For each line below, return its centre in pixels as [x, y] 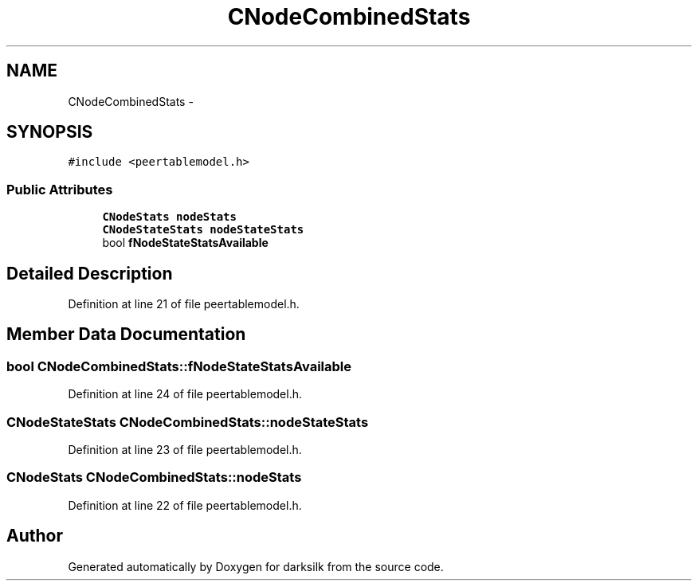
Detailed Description [90, 273]
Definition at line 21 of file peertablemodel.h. [184, 304]
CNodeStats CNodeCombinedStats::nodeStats [154, 477]
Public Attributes [60, 189]
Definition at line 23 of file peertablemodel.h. [185, 450]
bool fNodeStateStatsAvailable [185, 243]
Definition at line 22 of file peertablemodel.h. [185, 505]
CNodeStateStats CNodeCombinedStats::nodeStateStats [188, 422]
